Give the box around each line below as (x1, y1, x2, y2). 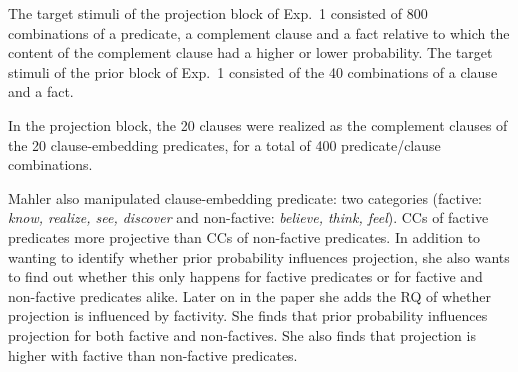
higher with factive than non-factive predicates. (8, 344, 298, 365)
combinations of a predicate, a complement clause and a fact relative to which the (8, 22, 510, 43)
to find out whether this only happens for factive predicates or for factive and (8, 266, 483, 287)
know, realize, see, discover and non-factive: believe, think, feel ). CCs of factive (8, 207, 489, 228)
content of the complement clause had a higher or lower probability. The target (8, 42, 493, 63)
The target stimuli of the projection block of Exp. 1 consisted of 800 (8, 3, 428, 23)
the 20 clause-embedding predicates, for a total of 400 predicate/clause (8, 134, 441, 155)
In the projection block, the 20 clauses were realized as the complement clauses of (8, 114, 508, 135)
